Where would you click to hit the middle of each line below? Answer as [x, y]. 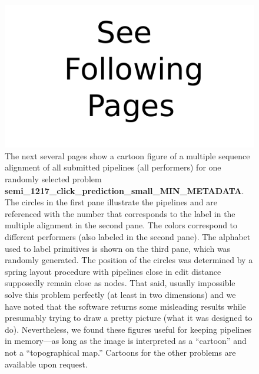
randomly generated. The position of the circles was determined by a [129, 260]
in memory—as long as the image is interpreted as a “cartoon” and [126, 341]
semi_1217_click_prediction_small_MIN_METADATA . [124, 190]
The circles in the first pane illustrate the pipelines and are [111, 202]
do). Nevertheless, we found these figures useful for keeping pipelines [128, 329]
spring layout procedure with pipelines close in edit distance [113, 271]
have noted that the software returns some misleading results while [125, 306]
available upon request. [46, 364]
